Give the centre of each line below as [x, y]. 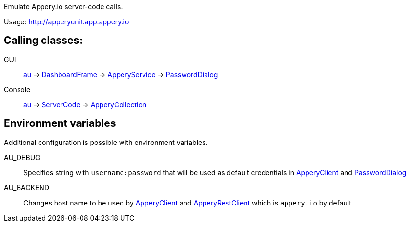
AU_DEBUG [22, 157]
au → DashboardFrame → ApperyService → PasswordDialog [121, 74]
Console [17, 89]
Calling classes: [43, 41]
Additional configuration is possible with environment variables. [106, 142]
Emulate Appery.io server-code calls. [63, 7]
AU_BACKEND [27, 187]
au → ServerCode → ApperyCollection [85, 104]
